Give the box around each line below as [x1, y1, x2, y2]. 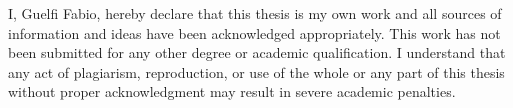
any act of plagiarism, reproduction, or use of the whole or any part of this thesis [8, 61, 505, 82]
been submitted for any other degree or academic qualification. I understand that [8, 42, 506, 63]
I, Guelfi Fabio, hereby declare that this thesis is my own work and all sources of [8, 3, 502, 23]
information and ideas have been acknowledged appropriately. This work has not [8, 22, 501, 43]
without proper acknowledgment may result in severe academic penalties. [8, 81, 456, 102]
